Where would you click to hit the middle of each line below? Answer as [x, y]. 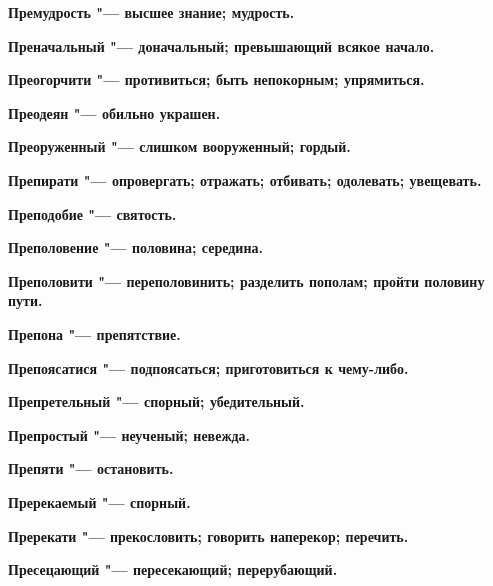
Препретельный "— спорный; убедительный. [156, 401]
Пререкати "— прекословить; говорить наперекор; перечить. [208, 535]
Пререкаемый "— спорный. [99, 501]
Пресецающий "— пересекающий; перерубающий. [173, 569]
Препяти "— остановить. [91, 468]
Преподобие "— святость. [92, 213]
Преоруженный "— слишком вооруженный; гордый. [179, 146]
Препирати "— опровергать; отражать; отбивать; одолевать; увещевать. [245, 179]
